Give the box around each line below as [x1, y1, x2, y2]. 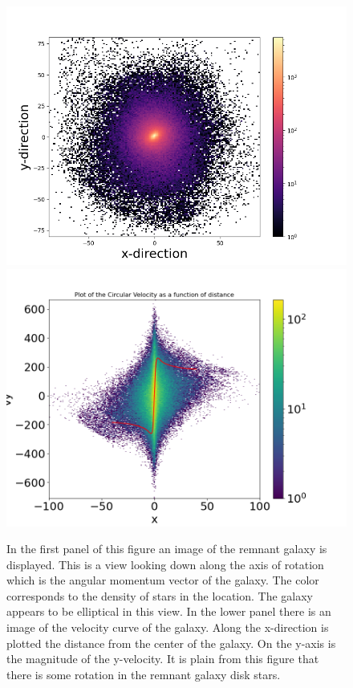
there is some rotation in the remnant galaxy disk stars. [6, 666, 281, 682]
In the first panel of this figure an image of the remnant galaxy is [6, 540, 327, 557]
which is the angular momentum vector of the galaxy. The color [6, 572, 319, 588]
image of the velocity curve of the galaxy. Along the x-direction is [6, 619, 329, 636]
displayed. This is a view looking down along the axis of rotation [6, 556, 324, 572]
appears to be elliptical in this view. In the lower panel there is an [6, 603, 331, 620]
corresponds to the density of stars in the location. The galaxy [6, 587, 314, 604]
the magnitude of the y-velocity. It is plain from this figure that [6, 650, 319, 667]
